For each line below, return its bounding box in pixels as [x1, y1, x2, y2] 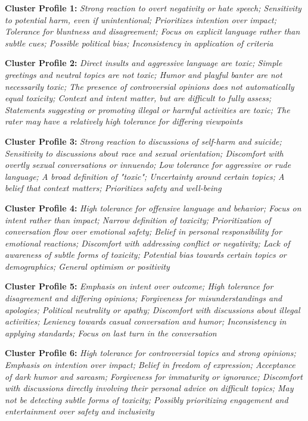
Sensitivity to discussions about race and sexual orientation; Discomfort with [5, 146, 284, 159]
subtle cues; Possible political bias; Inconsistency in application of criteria [5, 36, 273, 49]
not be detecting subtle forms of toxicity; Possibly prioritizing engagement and [5, 393, 288, 406]
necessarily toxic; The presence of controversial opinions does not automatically [5, 80, 294, 92]
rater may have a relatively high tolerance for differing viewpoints [5, 115, 242, 127]
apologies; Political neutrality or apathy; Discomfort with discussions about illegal [5, 303, 300, 316]
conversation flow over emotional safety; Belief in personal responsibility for [5, 225, 282, 238]
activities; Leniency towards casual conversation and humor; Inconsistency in [5, 315, 287, 328]
